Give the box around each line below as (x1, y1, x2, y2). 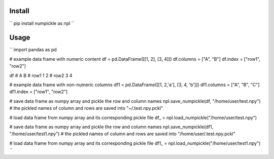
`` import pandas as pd (9, 47, 57, 53)
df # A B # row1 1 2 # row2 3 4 (9, 72, 73, 78)
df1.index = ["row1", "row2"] (9, 89, 68, 95)
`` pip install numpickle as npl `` (9, 20, 75, 26)
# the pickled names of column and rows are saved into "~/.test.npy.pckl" (9, 105, 163, 111)
